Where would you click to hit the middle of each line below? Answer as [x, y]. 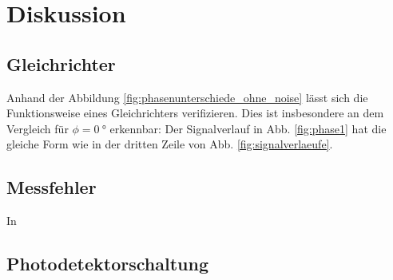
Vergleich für [38, 128]
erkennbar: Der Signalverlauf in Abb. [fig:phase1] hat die [248, 128]
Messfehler [52, 187]
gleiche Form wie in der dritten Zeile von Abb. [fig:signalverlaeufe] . [170, 144]
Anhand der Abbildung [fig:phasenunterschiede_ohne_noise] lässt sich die [187, 97]
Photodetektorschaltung [107, 264]
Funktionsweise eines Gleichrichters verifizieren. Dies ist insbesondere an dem [195, 113]
